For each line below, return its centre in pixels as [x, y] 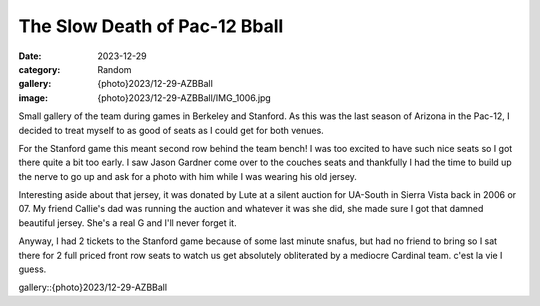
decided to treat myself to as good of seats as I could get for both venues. [171, 130]
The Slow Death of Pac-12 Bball [151, 26]
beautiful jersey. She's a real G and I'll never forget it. [127, 222]
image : [33, 97]
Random [114, 69]
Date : [30, 56]
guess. [32, 269]
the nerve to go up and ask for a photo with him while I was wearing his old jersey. [187, 176]
